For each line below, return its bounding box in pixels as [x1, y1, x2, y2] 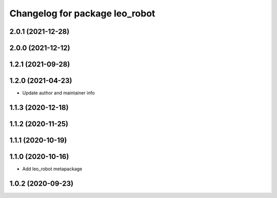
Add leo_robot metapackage [22, 166, 83, 172]
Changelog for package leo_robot [9, 8, 155, 19]
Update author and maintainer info [22, 90, 95, 96]
